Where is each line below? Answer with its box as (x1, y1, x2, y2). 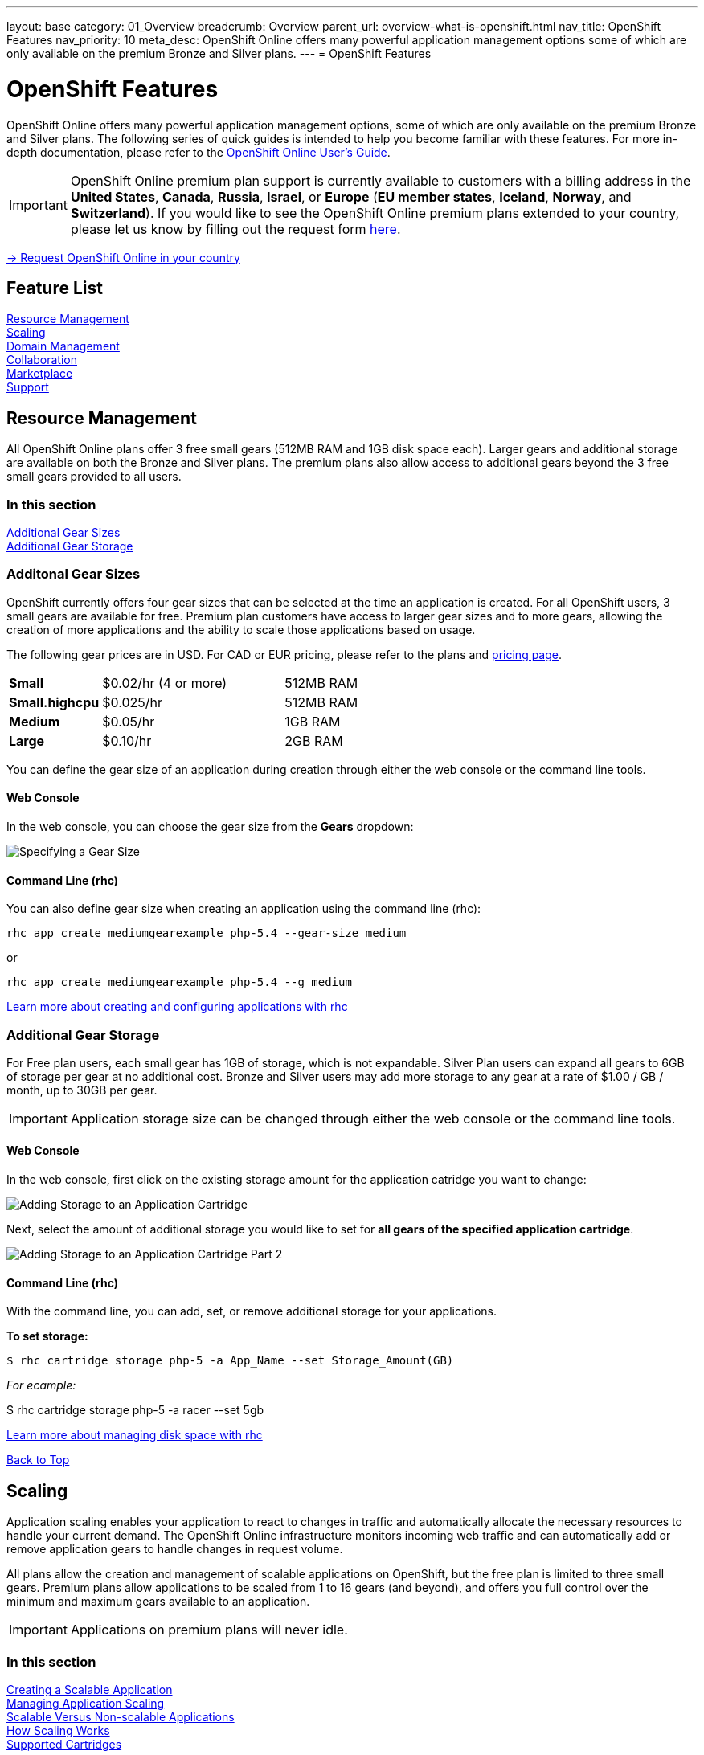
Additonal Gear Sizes (6, 566, 141, 583)
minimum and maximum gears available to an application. (6, 1594, 310, 1609)
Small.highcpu (9, 693, 100, 710)
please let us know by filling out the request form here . (70, 220, 401, 237)
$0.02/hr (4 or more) (102, 674, 227, 691)
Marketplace (6, 366, 73, 381)
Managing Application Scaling (6, 1696, 165, 1710)
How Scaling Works (6, 1723, 110, 1737)
